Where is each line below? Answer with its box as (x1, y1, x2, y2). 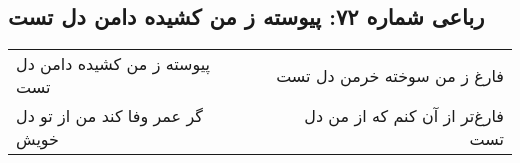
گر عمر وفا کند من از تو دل (16, 104, 203, 128)
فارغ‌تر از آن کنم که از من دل (304, 104, 504, 128)
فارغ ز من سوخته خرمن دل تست (276, 63, 504, 87)
